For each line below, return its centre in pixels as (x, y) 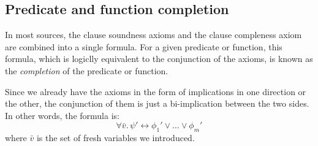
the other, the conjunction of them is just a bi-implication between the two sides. (157, 103)
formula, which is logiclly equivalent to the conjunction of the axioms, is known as (159, 59)
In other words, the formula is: (62, 115)
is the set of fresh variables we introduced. (115, 138)
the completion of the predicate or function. (87, 70)
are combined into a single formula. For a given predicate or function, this (144, 46)
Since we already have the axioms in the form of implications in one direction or (156, 91)
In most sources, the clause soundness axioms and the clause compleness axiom (153, 35)
